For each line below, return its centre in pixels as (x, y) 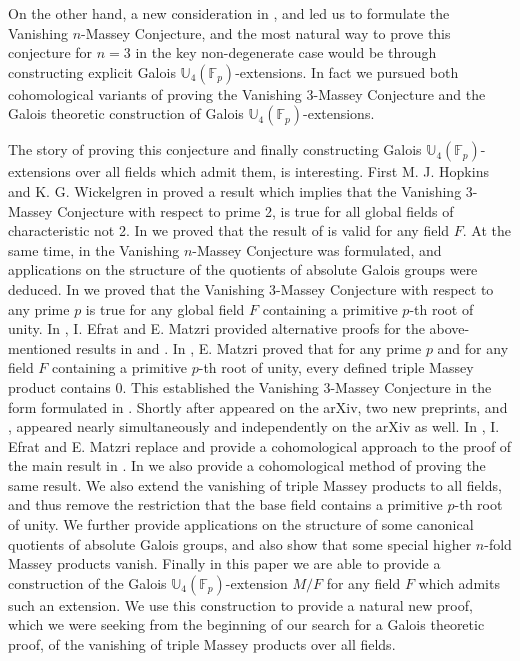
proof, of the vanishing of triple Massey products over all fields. (202, 644)
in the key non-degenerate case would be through (286, 52)
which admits (459, 582)
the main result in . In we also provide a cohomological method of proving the (247, 465)
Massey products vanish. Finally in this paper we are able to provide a (224, 563)
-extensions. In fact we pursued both (347, 71)
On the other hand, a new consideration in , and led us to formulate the (229, 13)
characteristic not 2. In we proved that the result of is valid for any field (229, 230)
